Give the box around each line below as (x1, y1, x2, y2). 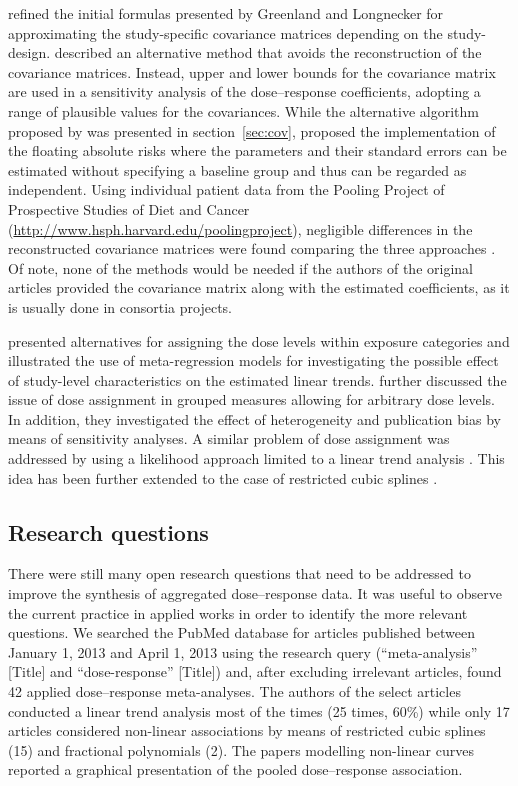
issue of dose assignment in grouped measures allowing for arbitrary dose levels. (8, 389, 496, 410)
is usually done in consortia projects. (8, 296, 233, 317)
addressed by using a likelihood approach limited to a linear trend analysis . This (8, 448, 505, 469)
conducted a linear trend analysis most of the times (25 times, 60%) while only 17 (8, 700, 510, 721)
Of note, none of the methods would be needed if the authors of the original (8, 257, 473, 278)
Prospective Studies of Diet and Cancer (8, 198, 250, 219)
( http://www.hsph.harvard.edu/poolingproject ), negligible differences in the (8, 218, 473, 239)
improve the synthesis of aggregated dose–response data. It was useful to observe (8, 583, 502, 604)
